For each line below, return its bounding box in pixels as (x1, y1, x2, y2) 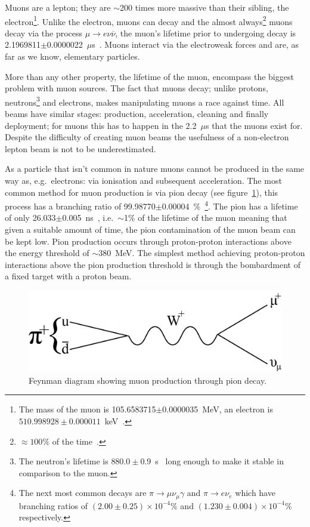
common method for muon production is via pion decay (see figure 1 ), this (5, 186, 278, 198)
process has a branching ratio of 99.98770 (5, 199, 156, 212)
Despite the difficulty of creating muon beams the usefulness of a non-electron (5, 131, 289, 143)
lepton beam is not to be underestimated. (5, 142, 156, 155)
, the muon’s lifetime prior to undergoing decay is (115, 26, 296, 39)
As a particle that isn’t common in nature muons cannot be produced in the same (5, 162, 305, 175)
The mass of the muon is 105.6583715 (18, 403, 156, 415)
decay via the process (5, 26, 83, 39)
